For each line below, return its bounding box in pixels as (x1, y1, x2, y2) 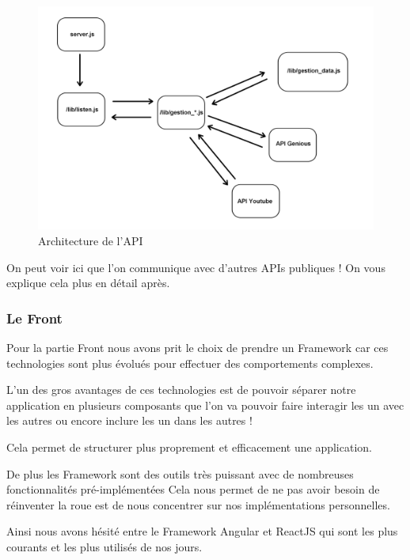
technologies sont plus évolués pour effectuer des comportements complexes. (6, 354, 374, 371)
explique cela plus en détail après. (6, 274, 170, 291)
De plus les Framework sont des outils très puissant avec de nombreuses (6, 465, 354, 482)
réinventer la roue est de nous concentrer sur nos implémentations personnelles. (6, 496, 390, 513)
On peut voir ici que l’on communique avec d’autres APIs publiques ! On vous (6, 259, 385, 275)
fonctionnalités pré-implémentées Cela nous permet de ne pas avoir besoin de (6, 481, 380, 498)
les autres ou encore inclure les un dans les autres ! (6, 412, 252, 429)
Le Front (6, 308, 63, 327)
